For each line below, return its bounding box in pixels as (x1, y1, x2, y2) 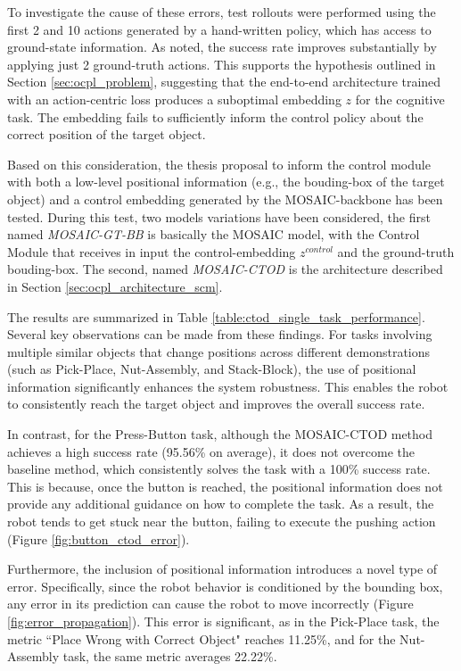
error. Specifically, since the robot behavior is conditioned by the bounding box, (7, 576, 443, 595)
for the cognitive (355, 89, 445, 108)
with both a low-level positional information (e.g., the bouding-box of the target (7, 172, 445, 191)
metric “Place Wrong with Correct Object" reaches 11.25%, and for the (7, 629, 396, 648)
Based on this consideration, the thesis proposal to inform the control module (7, 154, 431, 173)
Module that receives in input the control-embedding (7, 242, 296, 261)
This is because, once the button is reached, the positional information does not (7, 476, 443, 495)
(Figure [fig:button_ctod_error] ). (7, 529, 190, 548)
